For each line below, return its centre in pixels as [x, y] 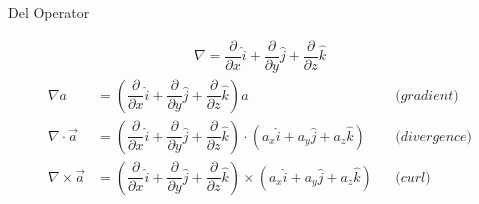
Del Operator [49, 12]
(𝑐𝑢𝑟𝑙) [413, 177]
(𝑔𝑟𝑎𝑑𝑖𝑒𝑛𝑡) [427, 95]
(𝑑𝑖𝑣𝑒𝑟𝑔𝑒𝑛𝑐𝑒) [434, 136]
